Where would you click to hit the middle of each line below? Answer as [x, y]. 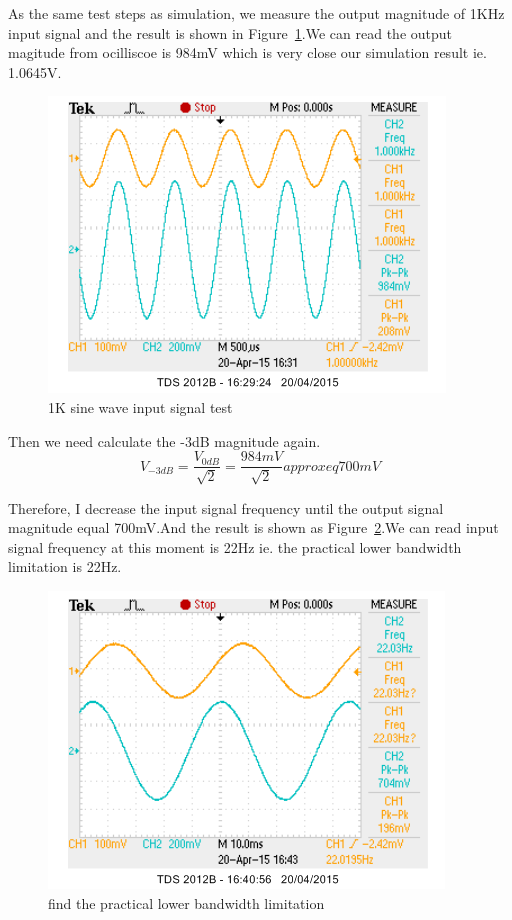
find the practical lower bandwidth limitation [186, 902]
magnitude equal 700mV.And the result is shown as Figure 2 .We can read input [253, 527]
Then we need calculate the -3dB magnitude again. [164, 440]
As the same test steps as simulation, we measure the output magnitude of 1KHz [256, 13]
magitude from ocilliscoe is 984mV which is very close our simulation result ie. [247, 52]
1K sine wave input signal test [140, 406]
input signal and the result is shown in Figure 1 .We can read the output [230, 32]
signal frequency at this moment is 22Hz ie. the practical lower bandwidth [235, 546]
